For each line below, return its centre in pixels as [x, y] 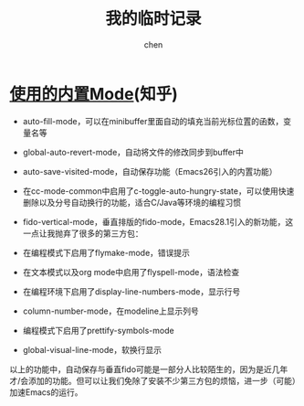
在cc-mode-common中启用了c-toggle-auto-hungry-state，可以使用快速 [158, 191]
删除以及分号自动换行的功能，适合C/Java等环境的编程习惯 [132, 202]
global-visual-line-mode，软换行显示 [92, 349]
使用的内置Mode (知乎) [94, 94]
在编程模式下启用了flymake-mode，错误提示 [106, 252]
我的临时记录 [153, 19]
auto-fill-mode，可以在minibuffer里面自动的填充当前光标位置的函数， [153, 121]
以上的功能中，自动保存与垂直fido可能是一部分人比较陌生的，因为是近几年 [149, 369]
